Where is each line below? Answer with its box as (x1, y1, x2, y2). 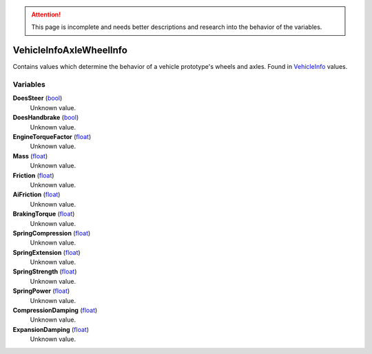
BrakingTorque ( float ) (12, 210, 75, 218)
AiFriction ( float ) (12, 190, 61, 199)
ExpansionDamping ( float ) (12, 325, 90, 333)
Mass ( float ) (12, 152, 48, 160)
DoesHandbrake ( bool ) (12, 114, 79, 122)
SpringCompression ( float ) (12, 229, 91, 237)
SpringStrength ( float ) (12, 267, 77, 275)
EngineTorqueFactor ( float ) (12, 133, 92, 140)
